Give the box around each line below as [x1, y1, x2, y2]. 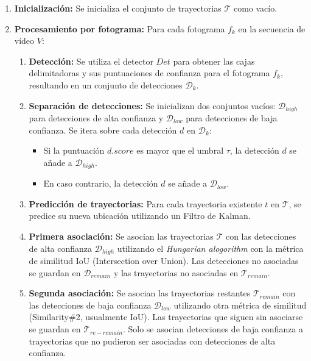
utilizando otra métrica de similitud [173, 298, 307, 311]
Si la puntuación [43, 144, 105, 157]
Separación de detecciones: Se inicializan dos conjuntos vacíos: [29, 99, 276, 112]
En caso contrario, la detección [43, 177, 158, 190]
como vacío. [233, 2, 278, 14]
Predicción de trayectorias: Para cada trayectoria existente [29, 197, 262, 210]
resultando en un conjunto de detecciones [29, 78, 183, 91]
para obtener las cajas [173, 54, 255, 67]
